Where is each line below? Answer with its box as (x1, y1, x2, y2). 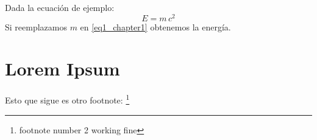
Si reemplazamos (5, 20, 67, 33)
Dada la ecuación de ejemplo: (5, 1, 115, 13)
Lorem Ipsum (5, 56, 120, 81)
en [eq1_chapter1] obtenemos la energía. (80, 20, 231, 33)
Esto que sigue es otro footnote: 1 (5, 92, 130, 107)
